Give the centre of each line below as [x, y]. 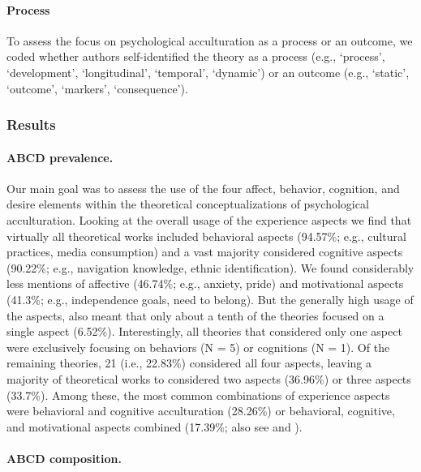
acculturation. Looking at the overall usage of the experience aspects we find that [209, 220]
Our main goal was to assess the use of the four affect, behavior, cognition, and [203, 188]
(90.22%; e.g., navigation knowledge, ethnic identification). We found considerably [210, 267]
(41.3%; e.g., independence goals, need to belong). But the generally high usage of [210, 299]
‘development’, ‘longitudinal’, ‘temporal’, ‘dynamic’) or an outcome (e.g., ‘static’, [208, 72]
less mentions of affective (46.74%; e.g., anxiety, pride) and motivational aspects [205, 283]
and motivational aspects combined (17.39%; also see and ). [155, 426]
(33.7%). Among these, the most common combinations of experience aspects [198, 395]
